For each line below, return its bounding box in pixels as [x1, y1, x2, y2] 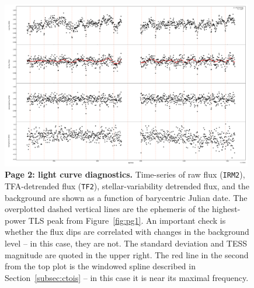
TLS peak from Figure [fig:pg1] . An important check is [28, 214, 226, 226]
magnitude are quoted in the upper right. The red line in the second [5, 248, 249, 261]
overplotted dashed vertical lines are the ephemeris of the [5, 203, 210, 215]
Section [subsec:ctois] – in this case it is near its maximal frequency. [5, 271, 249, 283]
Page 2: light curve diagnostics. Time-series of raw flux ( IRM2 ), [5, 168, 245, 181]
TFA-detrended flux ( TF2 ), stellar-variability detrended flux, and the [5, 179, 250, 192]
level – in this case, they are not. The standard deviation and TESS [5, 237, 248, 249]
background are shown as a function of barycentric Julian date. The [5, 191, 248, 203]
